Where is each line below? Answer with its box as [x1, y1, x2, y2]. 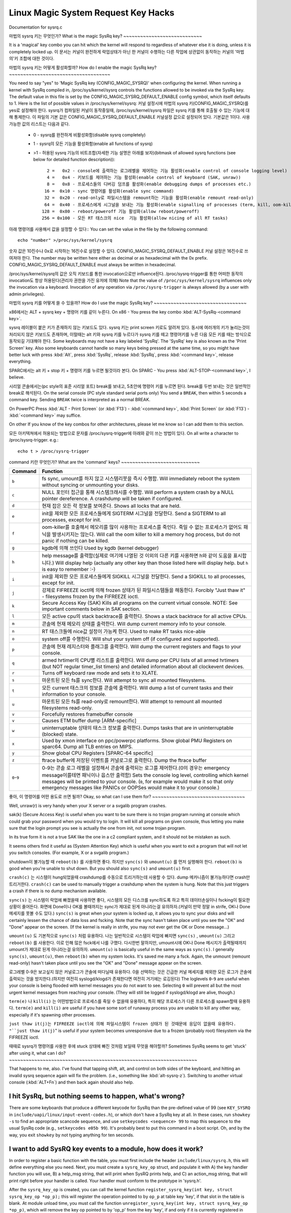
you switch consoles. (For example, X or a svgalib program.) [9, 850, 129, 856]
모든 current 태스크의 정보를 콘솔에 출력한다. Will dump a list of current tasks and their [42, 685, 234, 691]
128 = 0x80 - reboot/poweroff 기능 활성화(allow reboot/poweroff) [42, 209, 200, 214]
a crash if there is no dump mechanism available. [9, 888, 107, 894]
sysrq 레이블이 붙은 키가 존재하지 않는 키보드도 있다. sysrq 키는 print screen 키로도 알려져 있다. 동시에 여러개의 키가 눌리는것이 [9, 325, 250, 330]
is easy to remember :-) [42, 566, 96, 573]
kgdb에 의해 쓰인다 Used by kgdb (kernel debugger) [42, 545, 159, 552]
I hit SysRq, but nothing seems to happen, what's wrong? [9, 1092, 185, 1100]
